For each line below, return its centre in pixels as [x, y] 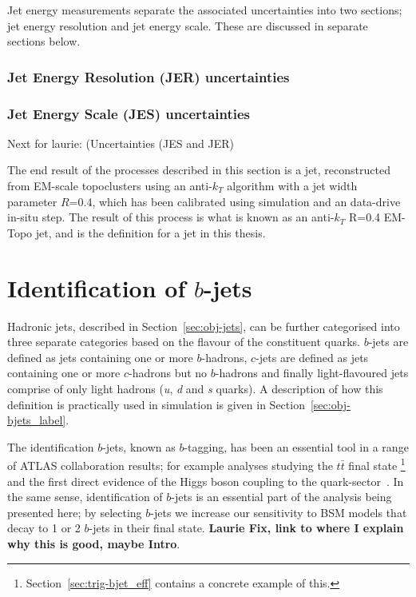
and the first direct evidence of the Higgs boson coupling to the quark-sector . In [206, 481]
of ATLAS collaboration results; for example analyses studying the [170, 465]
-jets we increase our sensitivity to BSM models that [279, 512]
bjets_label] [37, 420]
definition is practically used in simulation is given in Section [156, 404]
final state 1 [377, 464]
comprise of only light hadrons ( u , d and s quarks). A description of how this [195, 388]
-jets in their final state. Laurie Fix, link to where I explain [246, 528]
